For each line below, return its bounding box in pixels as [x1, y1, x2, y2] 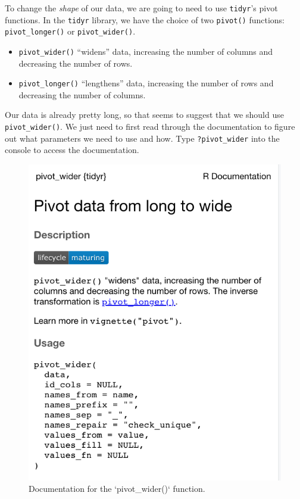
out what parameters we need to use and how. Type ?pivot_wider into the [5, 132, 280, 144]
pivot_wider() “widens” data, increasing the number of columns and [18, 45, 273, 57]
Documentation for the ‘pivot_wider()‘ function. [29, 482, 205, 495]
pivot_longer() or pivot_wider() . [5, 25, 136, 38]
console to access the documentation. [5, 144, 139, 156]
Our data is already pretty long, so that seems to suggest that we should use [5, 108, 284, 121]
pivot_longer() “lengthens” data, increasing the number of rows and [18, 77, 274, 89]
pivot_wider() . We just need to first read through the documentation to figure [5, 120, 295, 133]
